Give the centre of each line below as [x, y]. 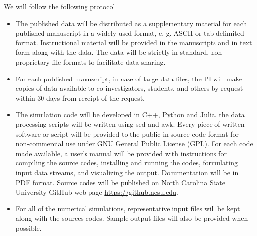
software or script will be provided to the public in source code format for [127, 134]
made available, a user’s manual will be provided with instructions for [121, 153]
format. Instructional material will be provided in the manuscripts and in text [134, 42]
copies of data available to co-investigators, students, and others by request [129, 88]
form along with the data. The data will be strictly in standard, [112, 52]
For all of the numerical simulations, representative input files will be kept [128, 208]
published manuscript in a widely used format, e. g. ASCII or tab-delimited [130, 33]
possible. [28, 227]
